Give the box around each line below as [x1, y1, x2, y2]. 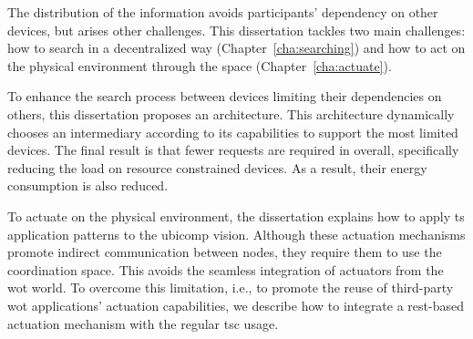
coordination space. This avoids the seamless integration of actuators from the [7, 260, 444, 279]
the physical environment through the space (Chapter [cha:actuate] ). [7, 56, 392, 75]
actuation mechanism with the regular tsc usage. [7, 313, 279, 333]
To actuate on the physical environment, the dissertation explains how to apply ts [7, 206, 465, 225]
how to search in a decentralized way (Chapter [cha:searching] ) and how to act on [7, 38, 466, 57]
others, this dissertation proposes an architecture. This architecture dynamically [7, 104, 455, 123]
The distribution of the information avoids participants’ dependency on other [7, 3, 438, 21]
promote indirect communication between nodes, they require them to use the [7, 242, 442, 262]
